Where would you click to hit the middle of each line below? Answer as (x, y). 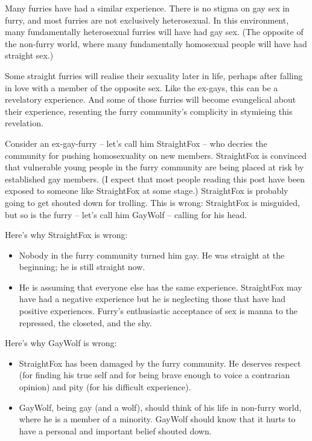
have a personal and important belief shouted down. (115, 430)
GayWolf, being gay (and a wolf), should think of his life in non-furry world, (160, 407)
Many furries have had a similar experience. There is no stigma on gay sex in (147, 8)
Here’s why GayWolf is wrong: (61, 343)
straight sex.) (29, 55)
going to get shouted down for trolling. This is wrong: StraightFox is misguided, (152, 202)
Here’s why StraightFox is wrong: (66, 235)
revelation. (24, 123)
